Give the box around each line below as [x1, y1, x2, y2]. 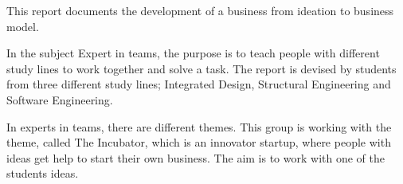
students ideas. [6, 165, 79, 182]
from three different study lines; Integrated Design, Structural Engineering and [6, 76, 391, 92]
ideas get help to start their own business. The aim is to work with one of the [6, 149, 385, 166]
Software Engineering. [6, 91, 113, 108]
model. [6, 18, 39, 34]
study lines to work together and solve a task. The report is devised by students [6, 60, 397, 76]
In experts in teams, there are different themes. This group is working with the [6, 118, 392, 135]
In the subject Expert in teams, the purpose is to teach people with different [6, 45, 380, 61]
